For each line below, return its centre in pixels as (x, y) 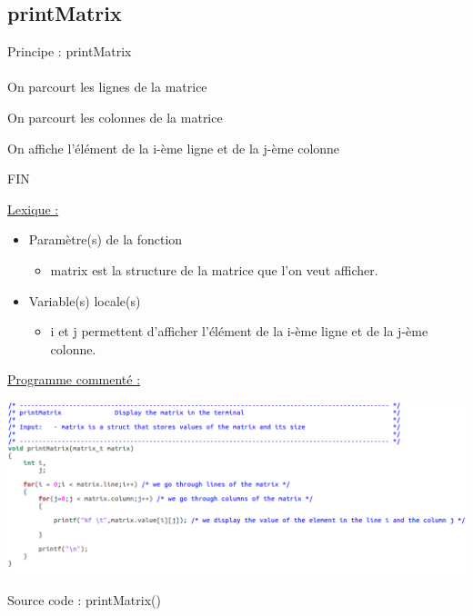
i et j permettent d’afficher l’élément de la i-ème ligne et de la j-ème (239, 331)
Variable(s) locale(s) (85, 300)
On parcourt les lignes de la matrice (107, 87)
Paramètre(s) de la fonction (106, 239)
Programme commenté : (74, 379)
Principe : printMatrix (70, 51)
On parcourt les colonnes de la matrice (115, 117)
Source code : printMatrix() (84, 599)
